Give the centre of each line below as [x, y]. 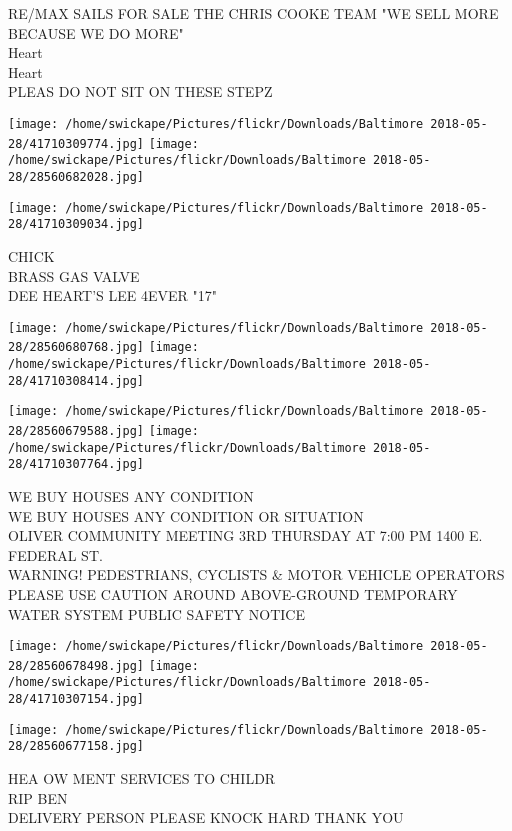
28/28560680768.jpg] [76, 347]
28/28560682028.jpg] [76, 176]
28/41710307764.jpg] [76, 464]
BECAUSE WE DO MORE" [96, 32]
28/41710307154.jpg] [76, 699]
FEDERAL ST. [55, 554]
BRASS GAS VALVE [74, 275]
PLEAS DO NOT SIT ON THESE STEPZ [140, 91]
